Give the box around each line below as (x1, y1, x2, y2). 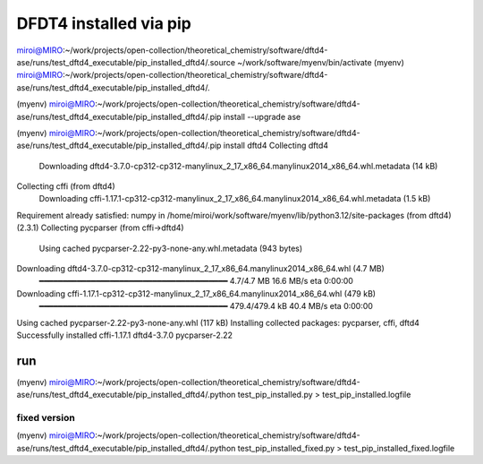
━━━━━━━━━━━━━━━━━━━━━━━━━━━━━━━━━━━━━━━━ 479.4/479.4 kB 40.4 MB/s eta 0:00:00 (38, 301, 373, 312)
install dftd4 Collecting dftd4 (223, 140, 329, 151)
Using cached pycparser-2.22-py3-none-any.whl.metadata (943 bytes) (38, 243, 303, 253)
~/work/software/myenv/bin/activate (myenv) (237, 56, 404, 67)
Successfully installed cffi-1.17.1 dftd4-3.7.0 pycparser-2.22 (16, 330, 233, 340)
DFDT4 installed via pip (16, 13, 191, 33)
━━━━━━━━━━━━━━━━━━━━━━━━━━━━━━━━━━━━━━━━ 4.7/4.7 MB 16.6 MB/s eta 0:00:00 (38, 276, 353, 287)
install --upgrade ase (223, 111, 301, 122)
